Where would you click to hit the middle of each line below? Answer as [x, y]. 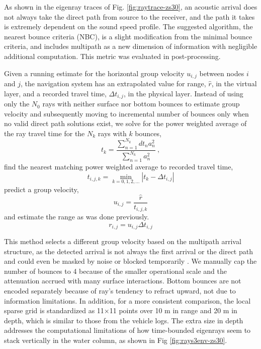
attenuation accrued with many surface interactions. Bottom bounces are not [123, 281]
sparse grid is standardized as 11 [54, 310]
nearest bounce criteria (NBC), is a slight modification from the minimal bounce [128, 36]
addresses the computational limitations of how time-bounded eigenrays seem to [127, 330]
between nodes [222, 73]
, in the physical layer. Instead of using [183, 93]
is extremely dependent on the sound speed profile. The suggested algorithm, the [128, 26]
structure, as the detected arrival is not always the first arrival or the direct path [128, 251]
